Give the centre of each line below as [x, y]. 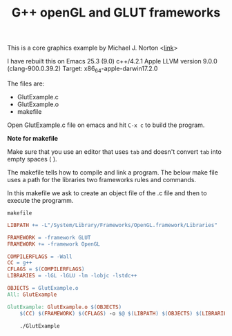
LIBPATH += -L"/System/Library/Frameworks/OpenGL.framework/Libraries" [112, 225]
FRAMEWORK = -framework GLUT [49, 237]
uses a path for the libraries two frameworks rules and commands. [102, 179]
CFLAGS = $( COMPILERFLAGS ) [46, 269]
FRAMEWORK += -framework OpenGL [54, 244]
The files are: [26, 83]
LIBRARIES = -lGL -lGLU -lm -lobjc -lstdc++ [72, 276]
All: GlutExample [32, 295]
